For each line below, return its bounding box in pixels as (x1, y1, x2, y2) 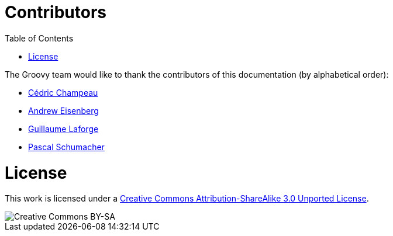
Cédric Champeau (28, 87, 98, 98)
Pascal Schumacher (28, 141, 105, 152)
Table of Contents (5, 33, 74, 43)
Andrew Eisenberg (28, 105, 99, 116)
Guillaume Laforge (28, 123, 99, 134)
